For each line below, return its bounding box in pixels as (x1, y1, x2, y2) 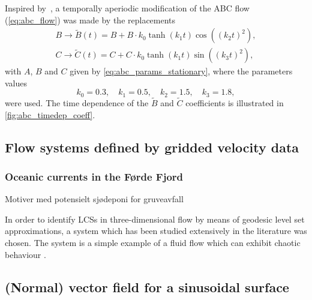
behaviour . (5, 248, 46, 260)
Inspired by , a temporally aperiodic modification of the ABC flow (5, 2, 250, 14)
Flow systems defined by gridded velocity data (5, 137, 299, 156)
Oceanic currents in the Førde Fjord (5, 169, 184, 184)
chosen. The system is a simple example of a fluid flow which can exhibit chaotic (5, 236, 301, 249)
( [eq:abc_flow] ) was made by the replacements (5, 13, 176, 26)
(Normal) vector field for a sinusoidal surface (5, 277, 289, 296)
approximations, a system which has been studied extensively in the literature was (5, 224, 307, 237)
